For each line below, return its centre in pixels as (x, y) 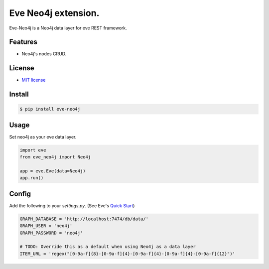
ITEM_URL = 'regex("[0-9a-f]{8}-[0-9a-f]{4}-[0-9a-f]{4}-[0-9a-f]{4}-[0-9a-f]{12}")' (127, 254)
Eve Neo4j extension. (54, 13)
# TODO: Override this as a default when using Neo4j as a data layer (108, 247)
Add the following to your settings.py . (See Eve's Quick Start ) (72, 205)
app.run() (32, 178)
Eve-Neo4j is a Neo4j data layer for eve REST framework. (68, 28)
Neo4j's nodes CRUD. (44, 54)
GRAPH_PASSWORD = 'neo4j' (51, 233)
